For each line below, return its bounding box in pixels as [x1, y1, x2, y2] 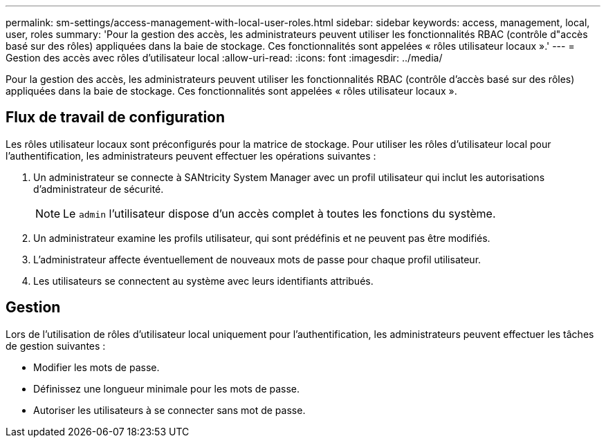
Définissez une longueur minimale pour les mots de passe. [33, 382, 300, 395]
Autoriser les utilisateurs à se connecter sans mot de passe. [33, 404, 306, 416]
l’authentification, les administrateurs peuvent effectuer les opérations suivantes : [6, 149, 376, 162]
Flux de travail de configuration [6, 109, 226, 126]
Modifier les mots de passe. [33, 361, 160, 373]
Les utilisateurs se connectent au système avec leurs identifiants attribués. [33, 274, 374, 287]
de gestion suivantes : [6, 339, 106, 352]
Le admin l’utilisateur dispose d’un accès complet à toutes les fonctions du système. [63, 206, 496, 220]
